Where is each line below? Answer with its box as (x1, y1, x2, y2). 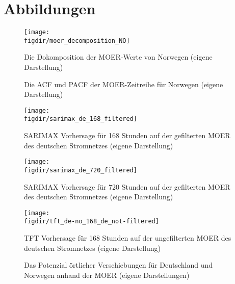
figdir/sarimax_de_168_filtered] (24, 115, 137, 123)
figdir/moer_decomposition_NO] (24, 37, 130, 44)
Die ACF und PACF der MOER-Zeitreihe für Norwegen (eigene (24, 79, 223, 89)
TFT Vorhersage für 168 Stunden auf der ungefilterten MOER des (24, 233, 231, 243)
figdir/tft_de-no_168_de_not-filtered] (24, 218, 159, 225)
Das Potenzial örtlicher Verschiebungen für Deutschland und (24, 260, 213, 270)
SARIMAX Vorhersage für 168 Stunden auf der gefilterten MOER (24, 130, 230, 141)
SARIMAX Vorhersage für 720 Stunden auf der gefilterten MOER (24, 181, 230, 192)
